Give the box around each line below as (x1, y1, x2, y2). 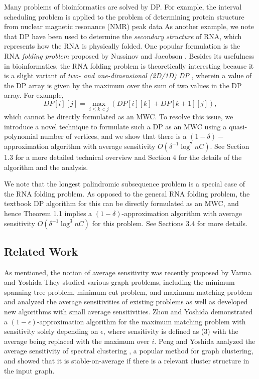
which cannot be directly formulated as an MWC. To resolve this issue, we (4, 111, 233, 122)
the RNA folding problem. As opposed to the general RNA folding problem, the (4, 188, 250, 199)
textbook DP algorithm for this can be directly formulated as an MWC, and (4, 198, 239, 209)
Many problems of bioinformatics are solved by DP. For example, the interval (4, 2, 242, 12)
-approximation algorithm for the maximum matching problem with (37, 316, 246, 326)
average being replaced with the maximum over (4, 335, 150, 346)
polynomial (4, 131, 38, 141)
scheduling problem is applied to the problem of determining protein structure (4, 11, 244, 22)
